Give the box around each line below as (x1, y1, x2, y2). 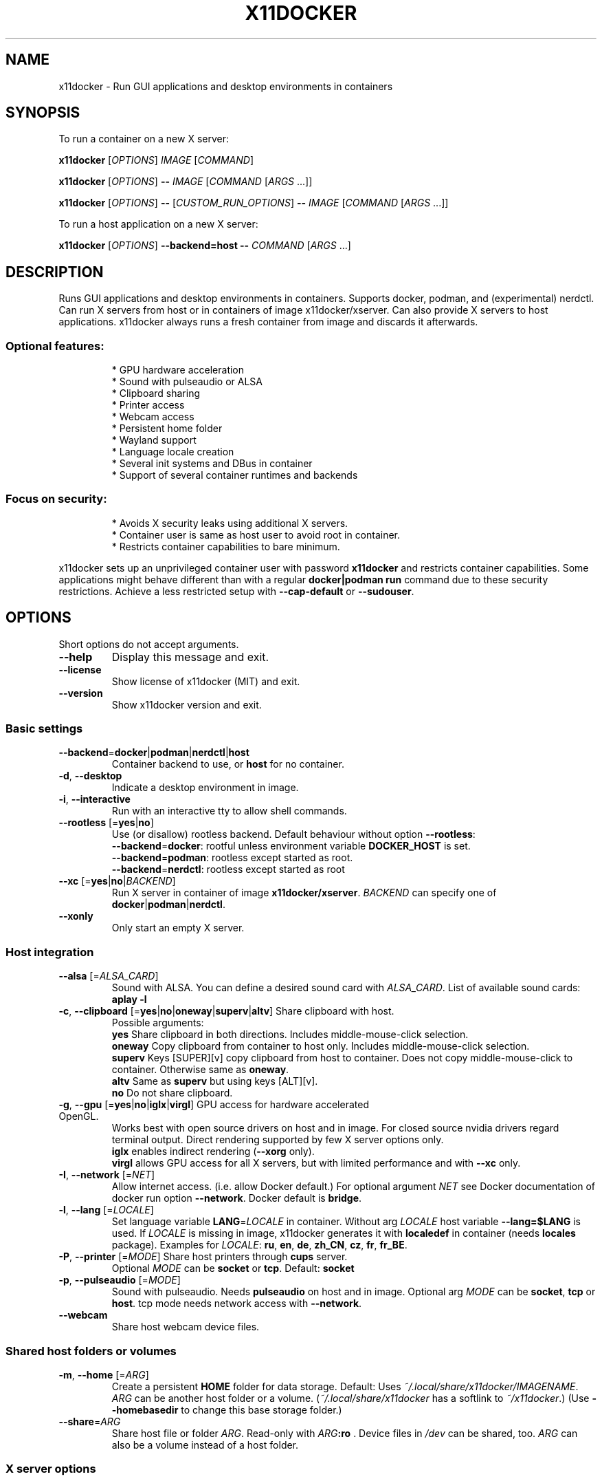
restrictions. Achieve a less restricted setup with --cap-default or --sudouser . (58, 585, 414, 597)
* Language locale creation (111, 446, 234, 458)
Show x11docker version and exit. (111, 698, 262, 711)
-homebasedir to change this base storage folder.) (111, 1403, 342, 1416)
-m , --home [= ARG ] (58, 1368, 149, 1381)
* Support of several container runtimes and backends (111, 469, 358, 482)
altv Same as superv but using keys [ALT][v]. (111, 1075, 318, 1088)
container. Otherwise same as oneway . (111, 1063, 289, 1076)
